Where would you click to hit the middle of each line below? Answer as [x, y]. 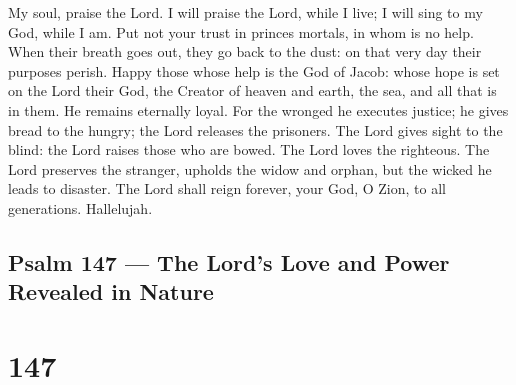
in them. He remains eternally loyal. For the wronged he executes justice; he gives [258, 109]
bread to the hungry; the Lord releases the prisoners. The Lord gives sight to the [255, 129]
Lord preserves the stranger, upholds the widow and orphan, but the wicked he [250, 168]
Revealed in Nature [111, 291]
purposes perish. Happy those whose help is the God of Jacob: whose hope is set [254, 70]
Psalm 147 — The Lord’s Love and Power [229, 261]
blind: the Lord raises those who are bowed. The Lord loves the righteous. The [249, 149]
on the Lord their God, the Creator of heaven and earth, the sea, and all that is [252, 90]
